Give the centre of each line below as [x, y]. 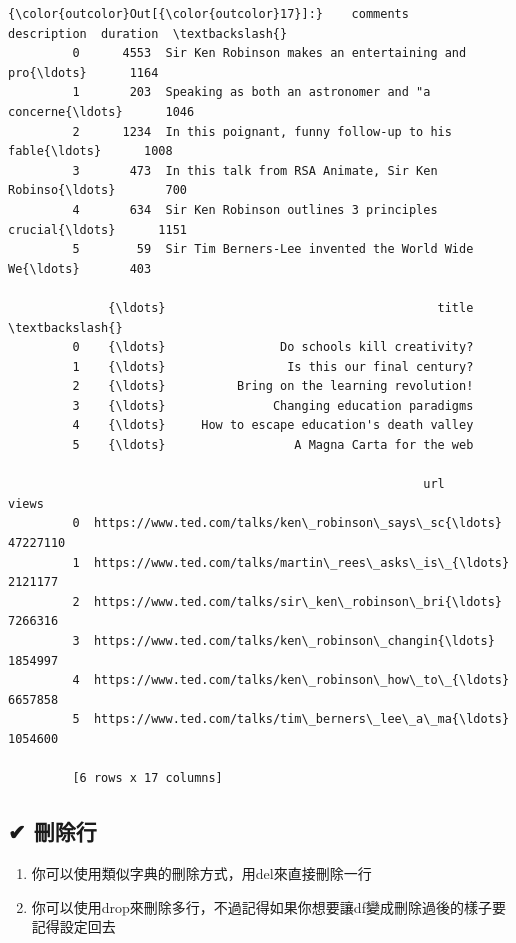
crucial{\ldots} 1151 [97, 229]
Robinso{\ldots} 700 [97, 190]
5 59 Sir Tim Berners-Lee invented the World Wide [273, 249]
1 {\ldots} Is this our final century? [273, 366]
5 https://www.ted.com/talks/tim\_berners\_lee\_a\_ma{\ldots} [291, 719]
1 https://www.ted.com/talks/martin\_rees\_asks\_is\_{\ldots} [291, 562]
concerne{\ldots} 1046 [101, 111]
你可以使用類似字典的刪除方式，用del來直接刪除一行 [201, 872]
